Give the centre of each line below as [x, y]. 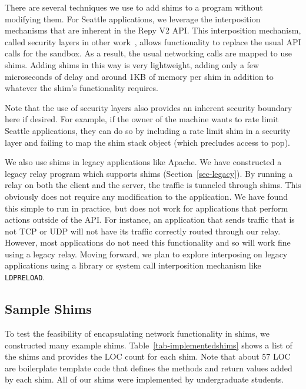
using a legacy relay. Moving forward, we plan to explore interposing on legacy [146, 254]
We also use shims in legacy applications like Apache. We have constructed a [143, 162]
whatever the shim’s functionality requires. [82, 88]
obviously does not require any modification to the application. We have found [146, 196]
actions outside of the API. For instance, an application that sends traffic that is [150, 219]
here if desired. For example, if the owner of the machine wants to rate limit [142, 119]
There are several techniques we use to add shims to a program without [134, 7]
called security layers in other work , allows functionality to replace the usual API [153, 41]
